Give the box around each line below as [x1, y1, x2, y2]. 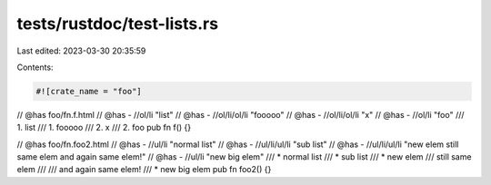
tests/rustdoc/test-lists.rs [16, 14, 218, 34]
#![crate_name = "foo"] [35, 86, 143, 96]
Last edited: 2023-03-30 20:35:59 [16, 45, 146, 56]
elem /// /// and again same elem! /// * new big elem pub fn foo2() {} [16, 164, 272, 175]
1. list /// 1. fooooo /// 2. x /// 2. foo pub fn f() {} [16, 122, 192, 133]
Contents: [16, 62, 54, 73]
